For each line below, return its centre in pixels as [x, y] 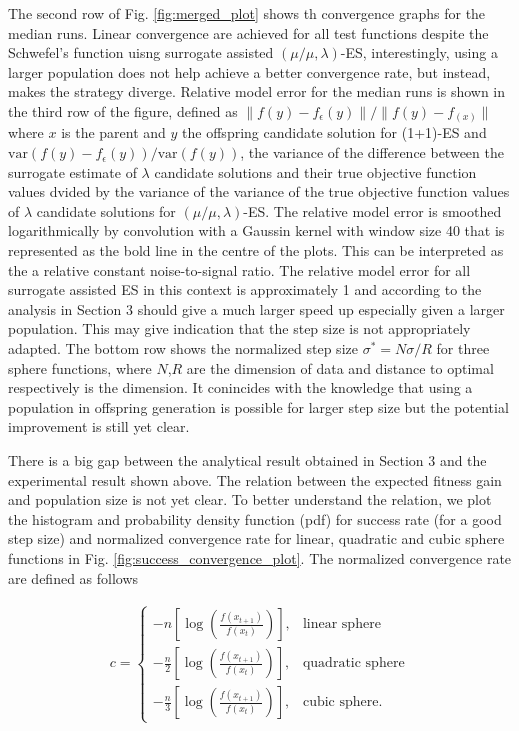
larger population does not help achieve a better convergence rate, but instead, [249, 71]
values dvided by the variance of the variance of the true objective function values [259, 191]
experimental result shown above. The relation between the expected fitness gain [255, 479]
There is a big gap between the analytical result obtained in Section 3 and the [247, 459]
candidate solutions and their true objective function [315, 171]
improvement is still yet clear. [99, 426]
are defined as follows [73, 577]
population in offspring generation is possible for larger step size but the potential [258, 406]
